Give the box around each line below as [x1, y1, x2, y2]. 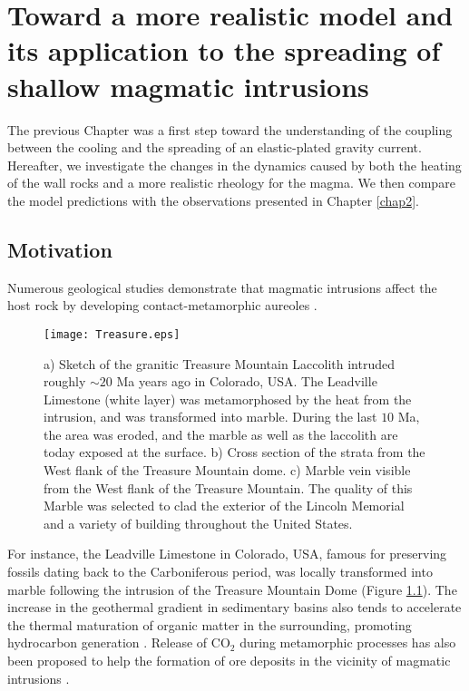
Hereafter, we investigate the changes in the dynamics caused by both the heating [7, 155, 462, 174]
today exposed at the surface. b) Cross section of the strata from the [44, 443, 425, 462]
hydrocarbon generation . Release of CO [7, 633, 230, 652]
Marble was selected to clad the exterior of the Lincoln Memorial [44, 496, 405, 515]
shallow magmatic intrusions [7, 67, 369, 104]
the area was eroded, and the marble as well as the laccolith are [44, 424, 398, 443]
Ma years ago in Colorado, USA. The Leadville [116, 372, 377, 391]
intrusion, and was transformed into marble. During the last [44, 407, 377, 426]
